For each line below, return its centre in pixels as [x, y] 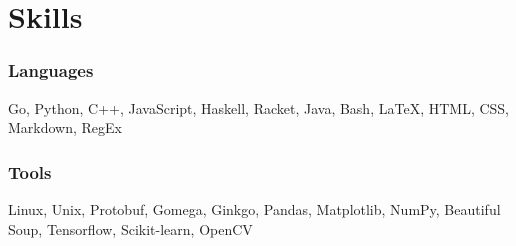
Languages [51, 70]
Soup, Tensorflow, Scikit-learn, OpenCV [130, 228]
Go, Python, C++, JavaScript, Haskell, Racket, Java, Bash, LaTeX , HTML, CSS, [259, 107]
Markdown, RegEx [65, 127]
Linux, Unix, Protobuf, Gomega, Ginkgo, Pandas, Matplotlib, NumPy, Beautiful [254, 209]
